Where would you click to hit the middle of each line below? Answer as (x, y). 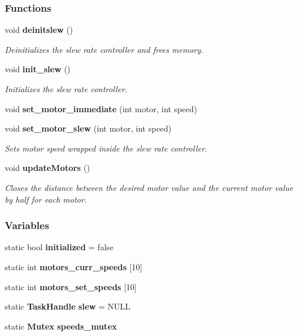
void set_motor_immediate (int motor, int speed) (101, 108)
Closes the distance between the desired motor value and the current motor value (149, 187)
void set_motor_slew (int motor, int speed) (88, 128)
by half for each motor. (46, 199)
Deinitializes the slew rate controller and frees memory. (104, 49)
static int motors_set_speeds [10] (71, 286)
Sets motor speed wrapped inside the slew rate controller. (106, 148)
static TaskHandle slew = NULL (68, 306)
